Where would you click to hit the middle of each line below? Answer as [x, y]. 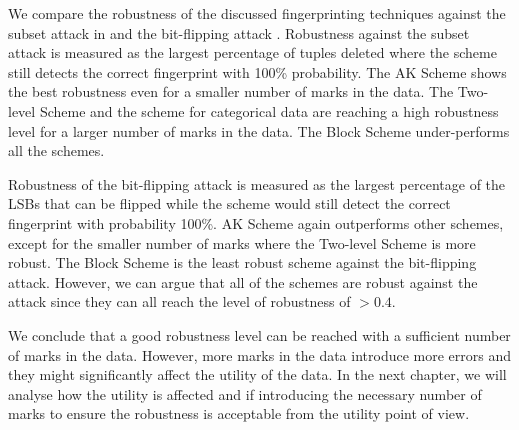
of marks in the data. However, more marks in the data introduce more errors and [260, 354]
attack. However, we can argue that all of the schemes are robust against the [243, 281]
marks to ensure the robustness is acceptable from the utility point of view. [239, 413]
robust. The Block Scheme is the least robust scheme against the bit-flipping [242, 262]
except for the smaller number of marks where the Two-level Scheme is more [242, 242]
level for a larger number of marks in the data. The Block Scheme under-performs [259, 130]
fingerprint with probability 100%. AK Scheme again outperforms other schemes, [256, 222]
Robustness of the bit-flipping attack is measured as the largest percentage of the [257, 183]
